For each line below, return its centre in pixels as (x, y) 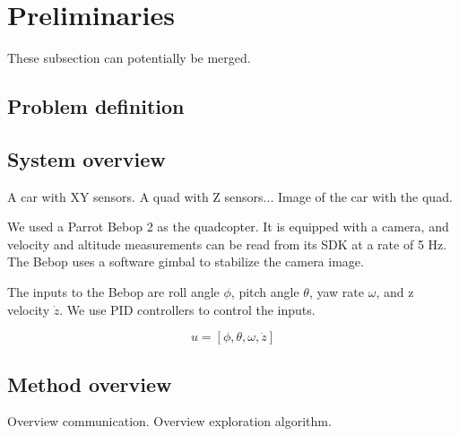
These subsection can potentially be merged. (129, 58)
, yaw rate (336, 292)
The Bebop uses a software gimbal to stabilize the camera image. (186, 262)
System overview (87, 158)
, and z (395, 292)
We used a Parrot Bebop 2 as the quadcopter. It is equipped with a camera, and (228, 227)
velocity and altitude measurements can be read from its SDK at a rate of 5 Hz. (227, 244)
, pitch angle (265, 292)
